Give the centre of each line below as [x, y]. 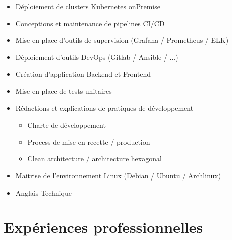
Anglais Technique [43, 192]
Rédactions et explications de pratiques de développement [104, 108]
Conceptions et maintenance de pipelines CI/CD [90, 23]
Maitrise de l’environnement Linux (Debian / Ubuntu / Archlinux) [118, 175]
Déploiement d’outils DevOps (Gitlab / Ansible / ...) [97, 57]
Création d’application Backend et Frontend [83, 74]
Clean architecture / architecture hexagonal [94, 159]
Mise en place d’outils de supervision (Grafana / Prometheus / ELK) [122, 40]
